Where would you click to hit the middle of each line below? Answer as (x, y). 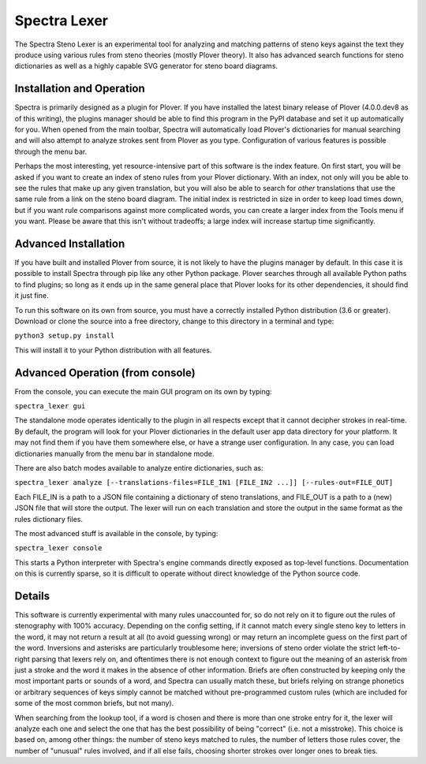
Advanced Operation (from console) (105, 373)
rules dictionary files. (49, 519)
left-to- (389, 648)
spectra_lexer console (58, 548)
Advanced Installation (70, 243)
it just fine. (32, 296)
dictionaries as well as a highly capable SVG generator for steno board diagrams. (146, 66)
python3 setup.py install (65, 336)
